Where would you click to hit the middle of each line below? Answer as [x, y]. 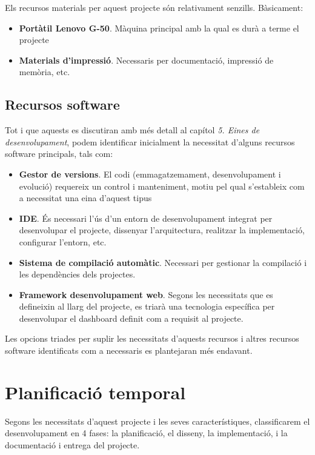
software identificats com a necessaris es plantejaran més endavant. [129, 350]
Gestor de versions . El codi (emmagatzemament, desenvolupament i [150, 174]
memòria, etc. [45, 72]
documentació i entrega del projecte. [72, 444]
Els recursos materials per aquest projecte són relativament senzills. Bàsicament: [154, 7]
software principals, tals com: [59, 154]
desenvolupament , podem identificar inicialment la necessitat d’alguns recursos [150, 141]
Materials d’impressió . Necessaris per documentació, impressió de [146, 60]
